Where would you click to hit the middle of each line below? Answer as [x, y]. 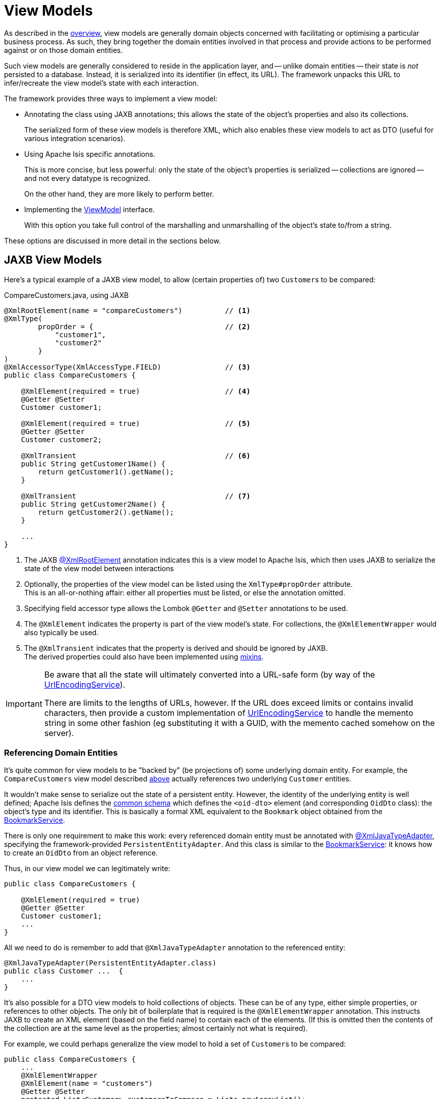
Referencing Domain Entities [61, 752]
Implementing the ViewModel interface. [89, 209]
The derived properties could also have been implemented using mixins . [144, 656]
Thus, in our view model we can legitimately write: [87, 869]
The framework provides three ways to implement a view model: [111, 98]
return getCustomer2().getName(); [106, 512]
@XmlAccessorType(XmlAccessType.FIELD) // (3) [127, 367]
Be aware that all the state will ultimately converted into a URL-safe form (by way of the [209, 674]
